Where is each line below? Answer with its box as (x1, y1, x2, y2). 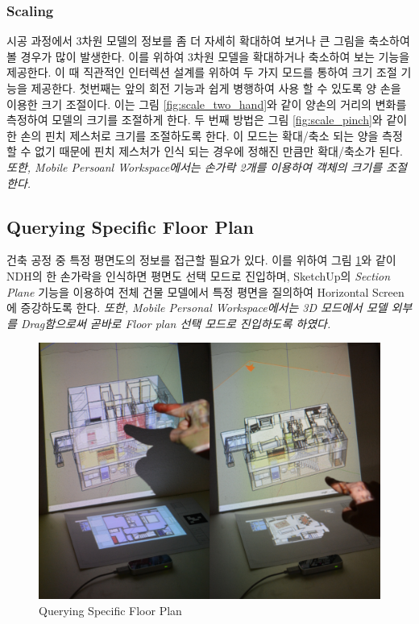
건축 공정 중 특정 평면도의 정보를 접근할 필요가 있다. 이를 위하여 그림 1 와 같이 (6, 252, 396, 268)
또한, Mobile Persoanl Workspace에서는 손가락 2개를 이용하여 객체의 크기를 (6, 158, 383, 175)
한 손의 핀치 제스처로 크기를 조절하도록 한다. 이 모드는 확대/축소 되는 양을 (6, 127, 379, 144)
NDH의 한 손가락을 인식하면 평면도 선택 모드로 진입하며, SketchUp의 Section (6, 267, 391, 284)
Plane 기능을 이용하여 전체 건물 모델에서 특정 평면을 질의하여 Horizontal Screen (6, 283, 404, 300)
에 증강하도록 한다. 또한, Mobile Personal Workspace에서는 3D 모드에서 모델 (6, 299, 388, 316)
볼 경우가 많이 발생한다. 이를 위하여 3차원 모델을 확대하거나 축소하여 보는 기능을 (6, 48, 410, 64)
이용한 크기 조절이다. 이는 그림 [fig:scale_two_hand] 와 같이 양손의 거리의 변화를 (6, 95, 407, 112)
